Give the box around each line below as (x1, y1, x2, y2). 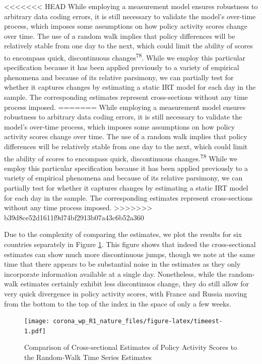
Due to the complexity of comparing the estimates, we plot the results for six (4, 229, 242, 239)
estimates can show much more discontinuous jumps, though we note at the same (4, 249, 255, 259)
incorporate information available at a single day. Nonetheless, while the (4, 268, 227, 279)
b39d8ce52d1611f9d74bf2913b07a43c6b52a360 (4, 212, 144, 222)
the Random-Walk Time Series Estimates (24, 352, 152, 362)
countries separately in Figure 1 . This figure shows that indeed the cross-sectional (4, 238, 256, 249)
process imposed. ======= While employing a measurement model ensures (4, 101, 246, 112)
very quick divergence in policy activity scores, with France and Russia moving (4, 288, 247, 298)
